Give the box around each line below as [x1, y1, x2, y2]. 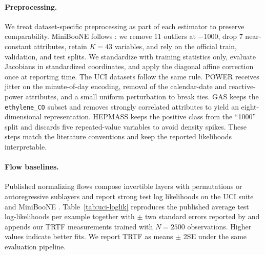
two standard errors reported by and [145, 211, 260, 222]
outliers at [164, 31, 196, 41]
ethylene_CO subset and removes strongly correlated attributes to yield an [5, 101, 239, 112]
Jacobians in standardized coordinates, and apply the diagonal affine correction [5, 61, 254, 72]
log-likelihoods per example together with [5, 211, 135, 222]
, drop [218, 31, 237, 41]
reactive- [229, 81, 256, 92]
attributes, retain [33, 40, 87, 51]
